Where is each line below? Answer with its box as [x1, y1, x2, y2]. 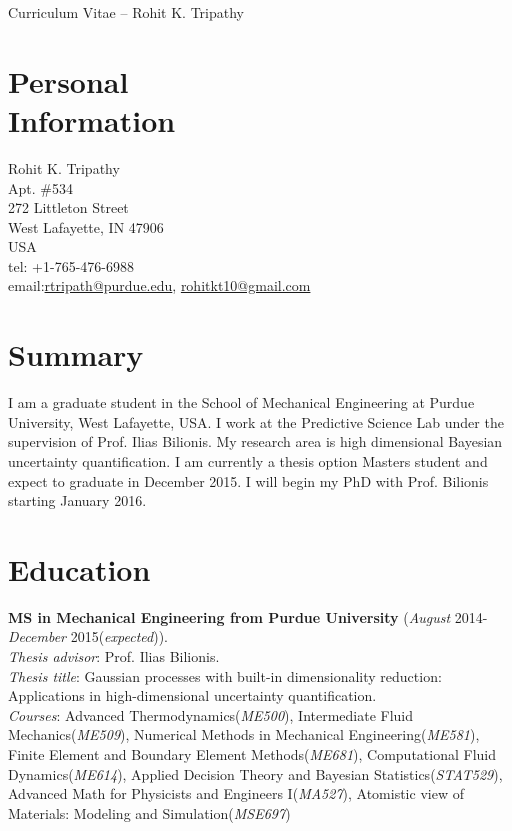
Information [8, 99, 176, 140]
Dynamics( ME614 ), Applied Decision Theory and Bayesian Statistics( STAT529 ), [8, 763, 503, 784]
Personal [8, 60, 129, 101]
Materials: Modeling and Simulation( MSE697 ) [8, 802, 291, 823]
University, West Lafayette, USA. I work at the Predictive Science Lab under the [8, 411, 504, 432]
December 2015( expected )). [8, 626, 168, 647]
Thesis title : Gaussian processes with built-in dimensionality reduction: [8, 665, 442, 686]
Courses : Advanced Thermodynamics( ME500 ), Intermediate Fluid [8, 704, 414, 725]
